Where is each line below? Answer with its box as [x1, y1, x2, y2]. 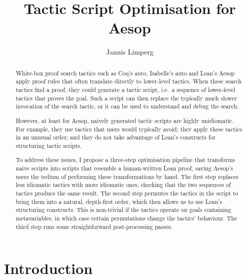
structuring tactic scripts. [15, 141, 82, 149]
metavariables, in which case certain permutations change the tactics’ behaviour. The [15, 213, 238, 222]
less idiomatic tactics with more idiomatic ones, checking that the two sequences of [15, 180, 231, 189]
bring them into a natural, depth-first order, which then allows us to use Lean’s [15, 197, 223, 205]
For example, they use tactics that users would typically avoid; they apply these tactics [15, 124, 243, 133]
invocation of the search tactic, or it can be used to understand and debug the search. [15, 102, 239, 110]
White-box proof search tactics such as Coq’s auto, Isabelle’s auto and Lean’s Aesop [15, 68, 235, 77]
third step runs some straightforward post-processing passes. [15, 222, 173, 230]
